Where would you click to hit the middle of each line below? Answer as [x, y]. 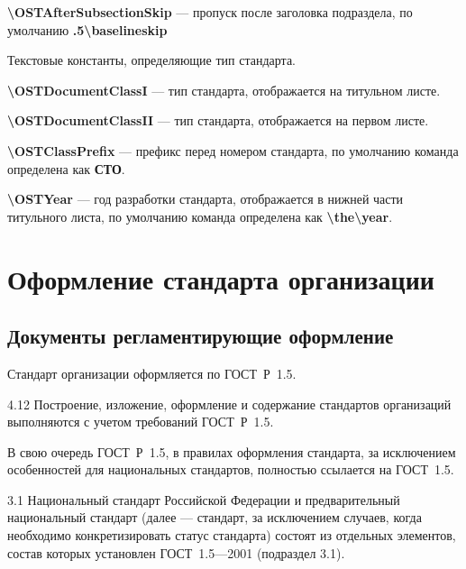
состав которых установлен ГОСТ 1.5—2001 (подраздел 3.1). [176, 552]
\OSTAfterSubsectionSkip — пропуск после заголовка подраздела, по [210, 12]
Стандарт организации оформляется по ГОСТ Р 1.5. [152, 373]
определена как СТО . [66, 168]
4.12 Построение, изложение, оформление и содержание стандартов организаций [229, 404]
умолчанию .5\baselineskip [87, 29]
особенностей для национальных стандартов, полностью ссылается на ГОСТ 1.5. [231, 469]
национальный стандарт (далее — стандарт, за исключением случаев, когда [215, 517]
